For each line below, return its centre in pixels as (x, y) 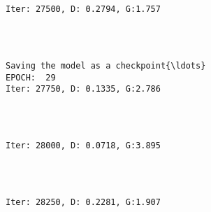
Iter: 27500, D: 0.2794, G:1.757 (83, 9)
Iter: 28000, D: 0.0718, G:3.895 (83, 146)
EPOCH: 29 (31, 77)
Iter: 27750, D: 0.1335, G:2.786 (83, 89)
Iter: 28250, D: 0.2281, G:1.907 (83, 203)
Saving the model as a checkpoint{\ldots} (106, 66)
